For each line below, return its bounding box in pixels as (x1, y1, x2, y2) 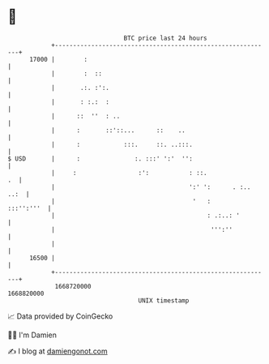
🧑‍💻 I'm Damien (7, 330, 58, 340)
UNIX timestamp (138, 296, 190, 305)
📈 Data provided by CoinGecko (7, 311, 113, 321)
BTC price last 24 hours (123, 34, 207, 42)
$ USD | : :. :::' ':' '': (7, 154, 194, 163)
